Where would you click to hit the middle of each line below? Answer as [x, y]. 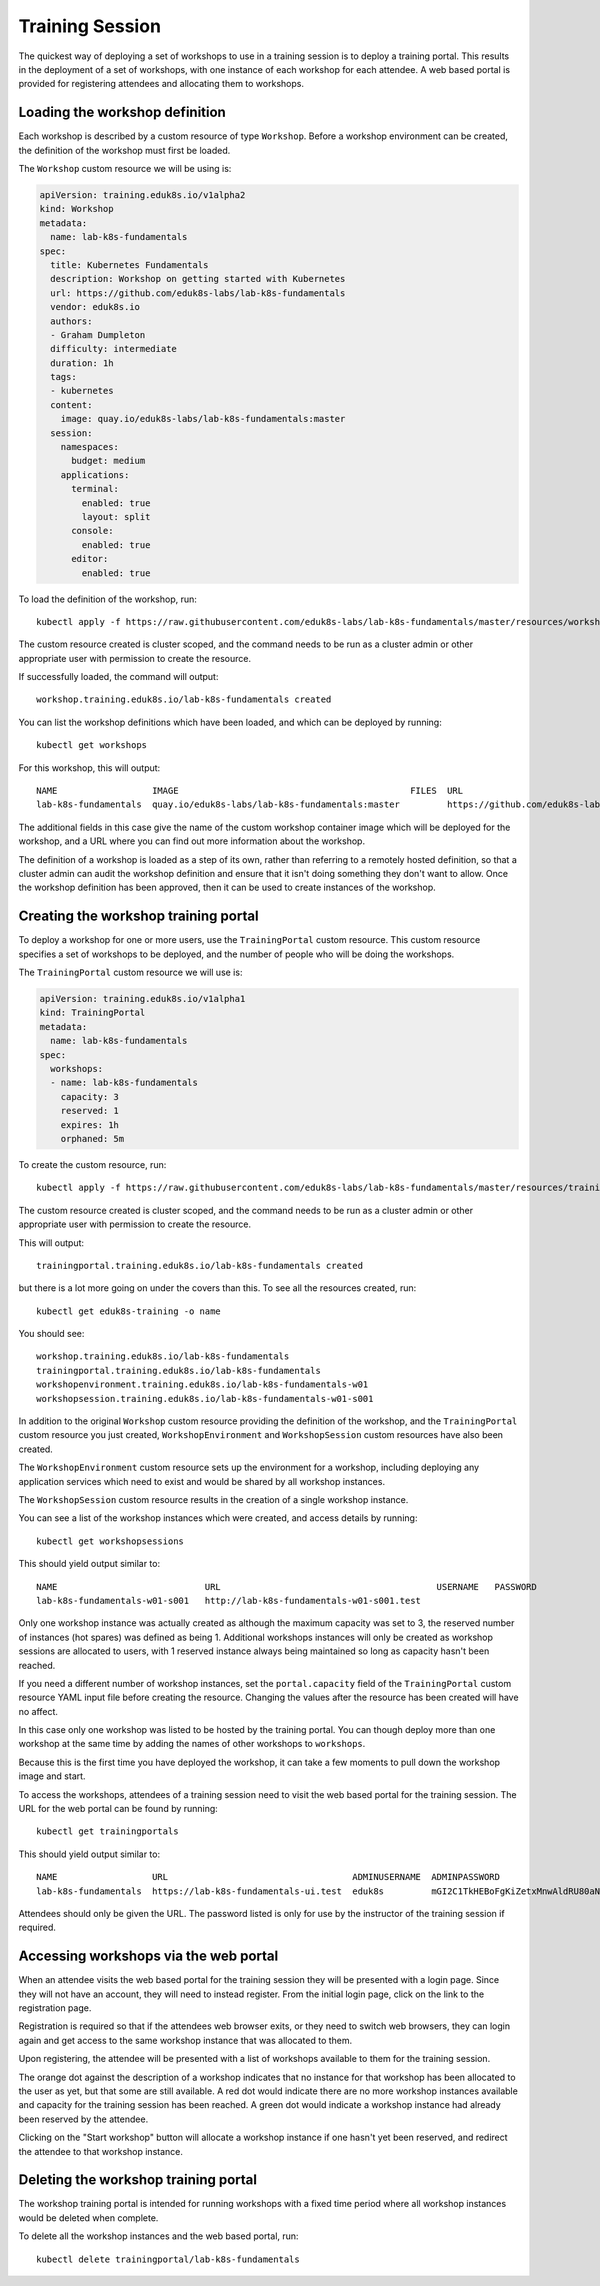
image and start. [52, 1776]
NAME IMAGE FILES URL [250, 791]
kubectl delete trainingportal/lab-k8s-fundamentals [168, 2259]
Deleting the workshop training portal [137, 2180]
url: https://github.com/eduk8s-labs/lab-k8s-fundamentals [198, 293]
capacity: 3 [90, 1096]
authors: [71, 321]
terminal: [95, 489]
